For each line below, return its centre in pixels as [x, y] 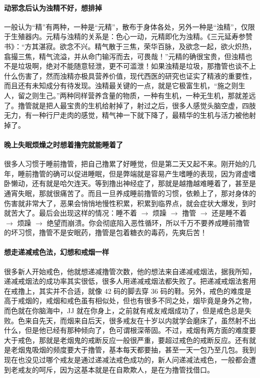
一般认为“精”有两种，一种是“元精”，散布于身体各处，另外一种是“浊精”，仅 [126, 26]
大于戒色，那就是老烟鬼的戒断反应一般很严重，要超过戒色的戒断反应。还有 [126, 340]
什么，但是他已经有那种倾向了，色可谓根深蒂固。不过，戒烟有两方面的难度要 [130, 330]
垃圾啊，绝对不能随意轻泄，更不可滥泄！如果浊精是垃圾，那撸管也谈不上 [137, 66]
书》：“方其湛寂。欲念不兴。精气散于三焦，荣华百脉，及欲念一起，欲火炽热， [130, 46]
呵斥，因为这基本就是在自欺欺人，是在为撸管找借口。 [126, 369]
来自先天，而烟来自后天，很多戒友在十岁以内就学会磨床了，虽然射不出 [140, 320]
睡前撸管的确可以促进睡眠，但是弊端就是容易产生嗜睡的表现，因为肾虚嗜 [137, 173]
